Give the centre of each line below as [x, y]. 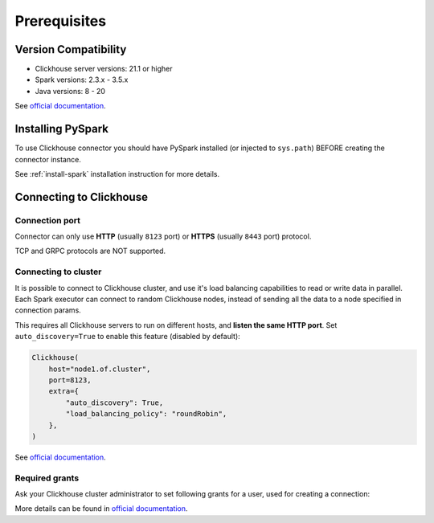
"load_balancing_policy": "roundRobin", [146, 414]
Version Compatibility [71, 49]
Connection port [47, 220]
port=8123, [70, 380]
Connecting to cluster [58, 272]
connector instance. [48, 159]
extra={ [64, 391]
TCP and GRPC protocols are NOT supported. [90, 251]
